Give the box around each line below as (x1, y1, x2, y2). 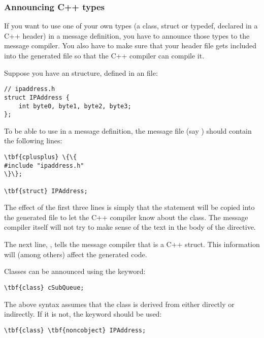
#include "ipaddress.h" (4, 162, 84, 169)
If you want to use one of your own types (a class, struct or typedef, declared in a (4, 20, 258, 31)
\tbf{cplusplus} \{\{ (4, 153, 77, 161)
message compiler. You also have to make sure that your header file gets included (4, 40, 257, 51)
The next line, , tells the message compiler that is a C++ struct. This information (4, 239, 260, 250)
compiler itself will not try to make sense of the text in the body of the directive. (4, 222, 256, 232)
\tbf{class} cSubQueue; (4, 284, 84, 291)
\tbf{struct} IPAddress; (4, 187, 88, 195)
